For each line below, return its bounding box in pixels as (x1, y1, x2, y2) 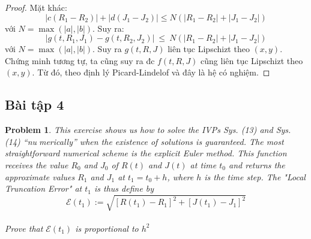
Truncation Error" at (5, 182, 82, 195)
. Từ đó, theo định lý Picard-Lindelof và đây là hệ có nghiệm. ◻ (32, 66, 270, 78)
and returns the (229, 158, 285, 171)
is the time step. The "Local (204, 170, 306, 183)
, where (167, 170, 194, 183)
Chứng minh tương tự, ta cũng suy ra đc (5, 54, 155, 66)
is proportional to (75, 222, 139, 234)
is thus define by (94, 182, 154, 195)
